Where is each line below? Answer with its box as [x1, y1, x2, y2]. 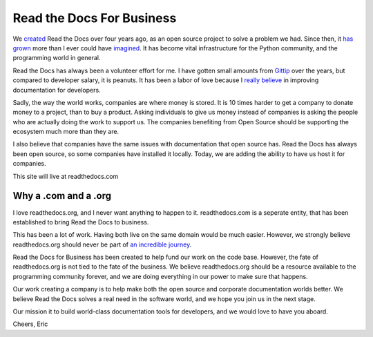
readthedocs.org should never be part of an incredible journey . [12, 240, 192, 249]
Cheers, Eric [12, 320, 48, 328]
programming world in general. [12, 54, 101, 62]
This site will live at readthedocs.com [12, 172, 119, 180]
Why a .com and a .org [12, 190, 112, 202]
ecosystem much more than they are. [12, 128, 119, 136]
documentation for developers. [12, 86, 101, 94]
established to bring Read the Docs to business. [12, 218, 149, 226]
